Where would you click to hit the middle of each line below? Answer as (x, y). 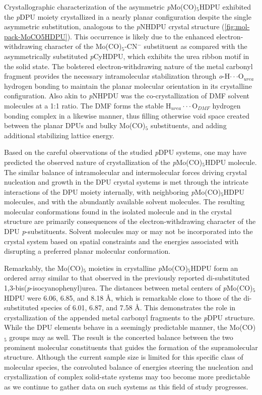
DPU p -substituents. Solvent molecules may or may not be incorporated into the (128, 231)
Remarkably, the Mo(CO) (44, 268)
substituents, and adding (188, 125)
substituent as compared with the (195, 46)
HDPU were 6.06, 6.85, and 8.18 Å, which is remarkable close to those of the (123, 297)
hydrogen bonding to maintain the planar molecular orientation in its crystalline (128, 86)
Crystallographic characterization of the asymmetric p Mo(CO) (101, 7)
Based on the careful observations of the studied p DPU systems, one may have (125, 152)
